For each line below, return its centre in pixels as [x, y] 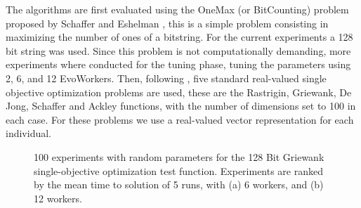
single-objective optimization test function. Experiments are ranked [179, 170]
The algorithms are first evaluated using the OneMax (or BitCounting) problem [177, 9]
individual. [28, 133]
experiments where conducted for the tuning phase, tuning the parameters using [178, 64]
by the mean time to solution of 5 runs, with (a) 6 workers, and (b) [179, 184]
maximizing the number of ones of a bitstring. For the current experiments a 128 [179, 37]
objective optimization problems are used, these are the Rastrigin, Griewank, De [179, 92]
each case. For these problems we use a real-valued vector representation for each [180, 119]
